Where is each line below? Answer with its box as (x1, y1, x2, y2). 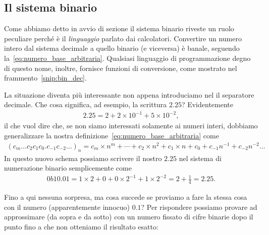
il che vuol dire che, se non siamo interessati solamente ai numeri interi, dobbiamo (4, 120, 258, 131)
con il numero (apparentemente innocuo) (4, 201, 130, 212)
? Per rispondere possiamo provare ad (141, 201, 257, 212)
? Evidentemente (181, 99, 233, 110)
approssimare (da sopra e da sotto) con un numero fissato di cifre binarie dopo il (4, 211, 253, 222)
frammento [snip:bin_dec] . (4, 72, 87, 83)
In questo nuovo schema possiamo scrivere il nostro (4, 152, 162, 163)
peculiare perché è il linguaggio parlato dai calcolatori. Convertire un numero (4, 33, 242, 43)
